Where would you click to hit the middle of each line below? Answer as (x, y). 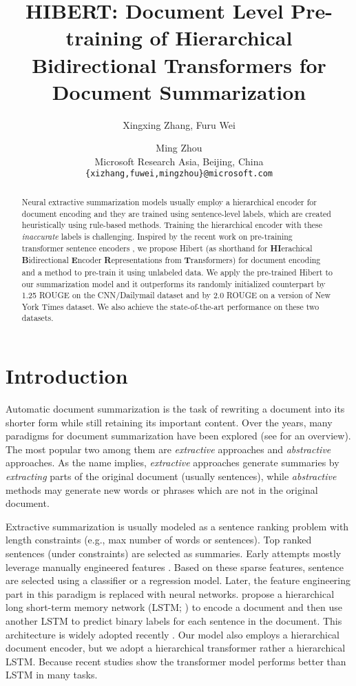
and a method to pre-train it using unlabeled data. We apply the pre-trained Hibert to (177, 272)
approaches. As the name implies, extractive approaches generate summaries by (172, 462)
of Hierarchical (221, 38)
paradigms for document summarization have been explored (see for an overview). (178, 436)
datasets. (38, 318)
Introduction (67, 376)
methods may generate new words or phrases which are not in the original (162, 489)
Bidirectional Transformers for (179, 64)
